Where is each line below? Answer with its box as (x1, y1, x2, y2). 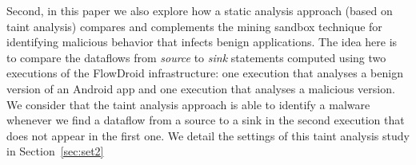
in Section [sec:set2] (6, 143, 104, 159)
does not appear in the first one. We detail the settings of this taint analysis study (6, 127, 410, 143)
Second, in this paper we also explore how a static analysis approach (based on (6, 2, 393, 18)
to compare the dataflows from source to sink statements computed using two (6, 49, 386, 65)
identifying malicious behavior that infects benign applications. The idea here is (6, 33, 398, 50)
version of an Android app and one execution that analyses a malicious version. (6, 80, 395, 96)
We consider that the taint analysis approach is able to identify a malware (6, 96, 370, 112)
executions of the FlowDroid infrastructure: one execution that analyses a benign (6, 65, 403, 81)
